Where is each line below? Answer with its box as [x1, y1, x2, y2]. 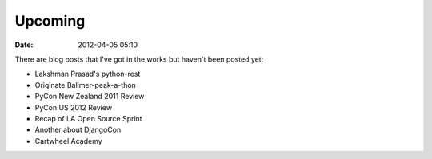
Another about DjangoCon [34, 125, 122, 135]
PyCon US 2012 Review [34, 102, 112, 112]
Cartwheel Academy [34, 136, 103, 145]
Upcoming [14, 12, 86, 30]
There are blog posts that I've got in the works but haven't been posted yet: [14, 54, 264, 64]
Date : [14, 40, 34, 50]
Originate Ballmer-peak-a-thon [34, 80, 136, 89]
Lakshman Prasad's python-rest [34, 69, 141, 79]
